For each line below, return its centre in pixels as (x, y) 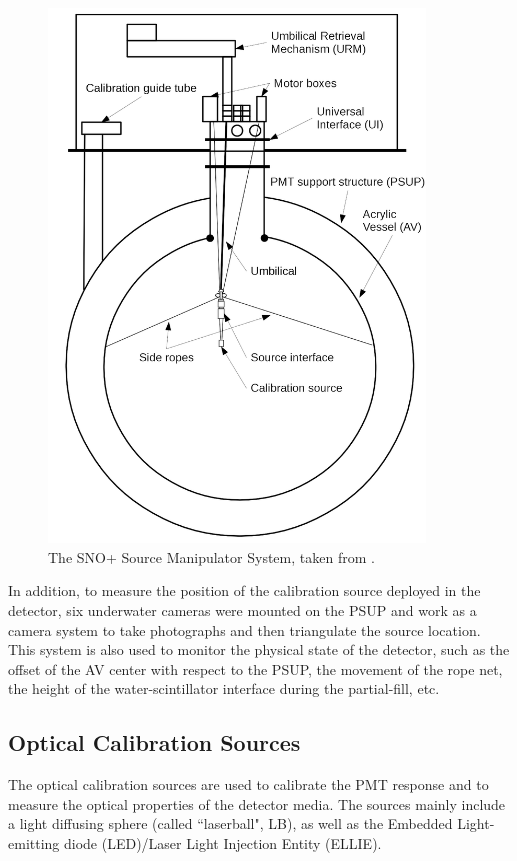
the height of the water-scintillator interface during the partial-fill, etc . (224, 688)
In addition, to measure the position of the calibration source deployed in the (244, 590)
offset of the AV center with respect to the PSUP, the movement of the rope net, (255, 668)
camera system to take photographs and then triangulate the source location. (244, 629)
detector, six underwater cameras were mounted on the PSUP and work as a (242, 610)
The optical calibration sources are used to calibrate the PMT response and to (248, 784)
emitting (34, 843)
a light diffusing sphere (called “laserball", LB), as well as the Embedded (230, 823)
